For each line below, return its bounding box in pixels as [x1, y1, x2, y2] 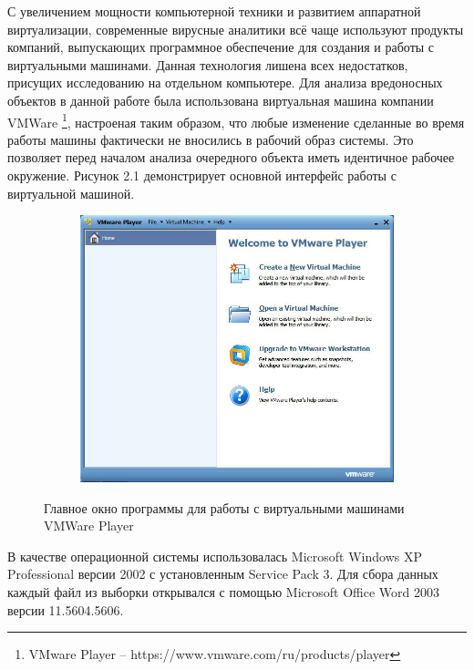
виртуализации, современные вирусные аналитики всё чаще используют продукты [7, 19, 464, 38]
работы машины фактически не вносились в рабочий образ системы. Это [7, 129, 414, 149]
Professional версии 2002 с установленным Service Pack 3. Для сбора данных [7, 564, 438, 583]
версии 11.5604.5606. [7, 600, 124, 619]
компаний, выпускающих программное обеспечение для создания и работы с [7, 37, 435, 57]
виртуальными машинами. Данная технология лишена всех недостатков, [7, 55, 408, 74]
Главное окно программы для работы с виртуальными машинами [44, 498, 405, 517]
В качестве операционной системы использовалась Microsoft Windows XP [7, 546, 422, 565]
